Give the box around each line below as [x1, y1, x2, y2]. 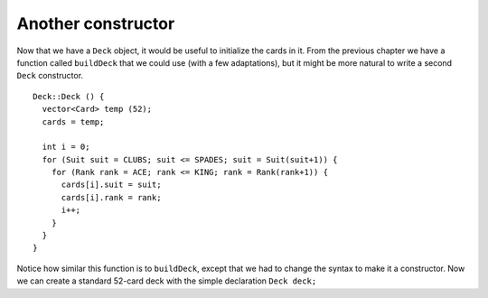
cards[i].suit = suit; [61, 180, 162, 190]
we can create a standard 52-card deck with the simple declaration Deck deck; [16, 275, 317, 286]
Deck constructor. [16, 70, 84, 81]
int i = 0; [42, 142, 90, 153]
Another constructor [16, 14, 175, 33]
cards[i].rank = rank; [61, 192, 162, 202]
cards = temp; [42, 116, 105, 126]
